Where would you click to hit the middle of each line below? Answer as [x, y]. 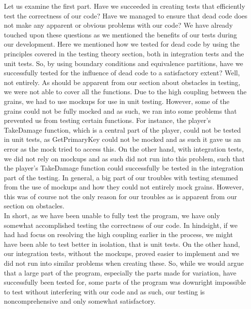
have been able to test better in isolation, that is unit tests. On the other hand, [122, 244]
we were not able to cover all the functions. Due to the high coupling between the [125, 92]
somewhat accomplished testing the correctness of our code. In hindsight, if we [121, 225]
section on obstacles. [34, 206]
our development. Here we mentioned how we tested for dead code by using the [122, 44]
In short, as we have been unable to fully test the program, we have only [112, 215]
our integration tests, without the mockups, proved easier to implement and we [122, 253]
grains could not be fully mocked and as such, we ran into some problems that [120, 111]
